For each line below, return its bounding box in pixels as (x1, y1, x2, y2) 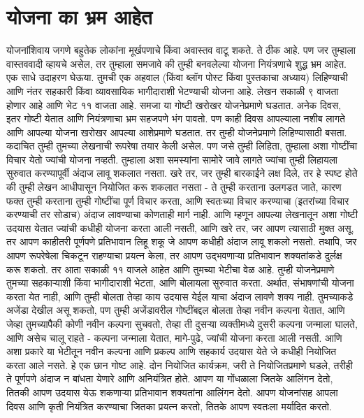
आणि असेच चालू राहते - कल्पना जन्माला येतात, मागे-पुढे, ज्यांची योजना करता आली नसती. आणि (6, 330, 342, 345)
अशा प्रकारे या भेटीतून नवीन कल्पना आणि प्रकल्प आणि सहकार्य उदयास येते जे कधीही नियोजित (6, 344, 337, 359)
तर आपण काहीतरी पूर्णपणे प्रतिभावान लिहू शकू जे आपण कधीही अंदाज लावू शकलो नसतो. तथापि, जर (6, 234, 357, 249)
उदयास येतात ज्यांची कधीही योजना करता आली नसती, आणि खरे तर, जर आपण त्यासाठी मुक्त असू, (6, 220, 354, 235)
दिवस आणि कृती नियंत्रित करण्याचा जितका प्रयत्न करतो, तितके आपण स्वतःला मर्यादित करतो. (6, 398, 332, 413)
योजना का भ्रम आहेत (6, 2, 152, 31)
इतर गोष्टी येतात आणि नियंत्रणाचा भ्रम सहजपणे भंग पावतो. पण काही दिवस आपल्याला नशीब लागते (6, 111, 345, 126)
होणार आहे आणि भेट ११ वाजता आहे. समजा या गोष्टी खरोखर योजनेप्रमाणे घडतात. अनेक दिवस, (6, 97, 342, 112)
